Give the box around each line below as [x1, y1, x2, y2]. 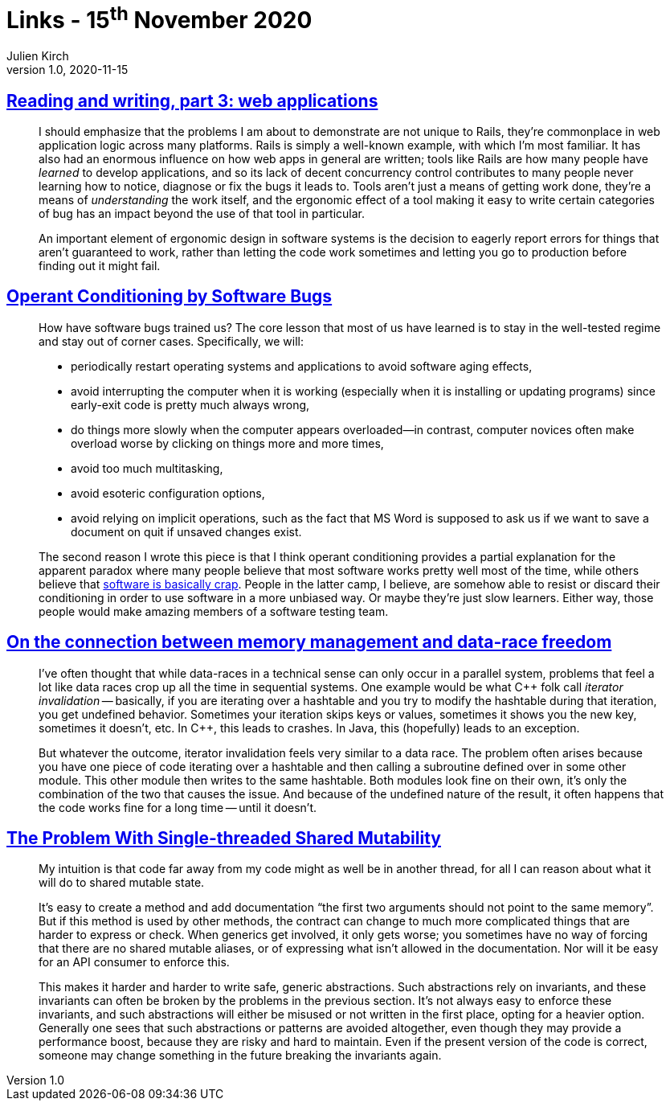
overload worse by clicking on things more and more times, [71, 436, 384, 450]
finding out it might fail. [39, 258, 161, 273]
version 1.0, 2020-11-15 [6, 63, 129, 77]
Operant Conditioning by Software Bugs [6, 286, 333, 307]
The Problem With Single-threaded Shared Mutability [6, 828, 441, 849]
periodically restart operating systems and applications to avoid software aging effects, [71, 359, 533, 373]
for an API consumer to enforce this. [39, 955, 230, 970]
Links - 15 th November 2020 [6, 2, 313, 35]
